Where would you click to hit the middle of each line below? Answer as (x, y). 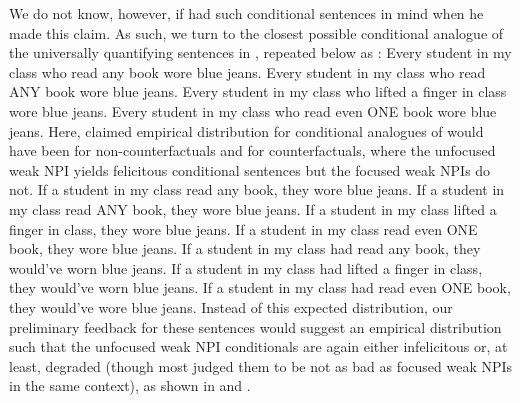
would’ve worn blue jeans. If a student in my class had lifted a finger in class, (246, 267)
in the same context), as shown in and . (130, 385)
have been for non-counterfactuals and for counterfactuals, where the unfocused (252, 150)
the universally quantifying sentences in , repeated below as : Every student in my (260, 52)
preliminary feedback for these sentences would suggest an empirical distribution (255, 326)
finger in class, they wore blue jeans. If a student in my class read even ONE (243, 228)
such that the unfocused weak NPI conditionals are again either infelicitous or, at (258, 346)
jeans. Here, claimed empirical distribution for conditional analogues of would (246, 130)
